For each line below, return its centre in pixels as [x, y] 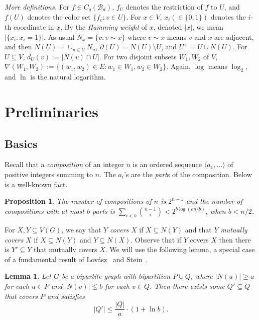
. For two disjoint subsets [138, 56]
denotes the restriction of [164, 7]
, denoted [168, 27]
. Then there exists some [187, 286]
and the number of [214, 201]
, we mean [208, 27]
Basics [21, 143]
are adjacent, [234, 36]
